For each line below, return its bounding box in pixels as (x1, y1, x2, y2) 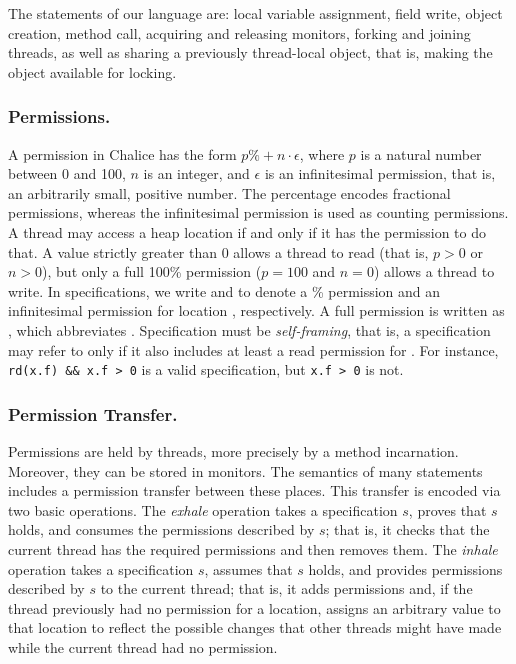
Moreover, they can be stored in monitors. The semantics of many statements (8, 460, 483, 481)
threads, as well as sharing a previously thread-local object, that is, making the (8, 42, 493, 63)
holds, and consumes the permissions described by (8, 519, 315, 540)
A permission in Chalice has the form (8, 143, 237, 164)
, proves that (408, 499, 487, 520)
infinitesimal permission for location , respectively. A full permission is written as (8, 300, 505, 321)
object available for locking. (8, 61, 177, 82)
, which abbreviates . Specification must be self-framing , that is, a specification (8, 319, 491, 340)
